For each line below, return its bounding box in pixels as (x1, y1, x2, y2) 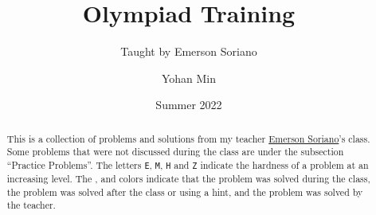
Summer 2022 (155, 96, 222, 113)
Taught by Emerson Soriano (120, 43, 257, 60)
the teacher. (6, 198, 56, 212)
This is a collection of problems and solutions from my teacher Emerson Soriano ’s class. (6, 131, 370, 145)
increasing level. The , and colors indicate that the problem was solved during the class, (6, 172, 370, 186)
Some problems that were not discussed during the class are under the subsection (6, 145, 344, 158)
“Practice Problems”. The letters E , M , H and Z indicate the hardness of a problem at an (6, 158, 369, 172)
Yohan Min (161, 69, 217, 86)
